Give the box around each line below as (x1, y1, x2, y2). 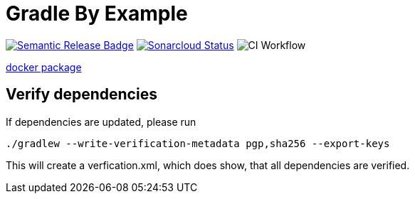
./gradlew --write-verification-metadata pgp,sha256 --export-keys (6, 137, 390, 149)
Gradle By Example (6, 1, 188, 26)
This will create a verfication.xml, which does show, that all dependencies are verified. (6, 158, 410, 171)
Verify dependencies (6, 85, 157, 104)
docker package (6, 60, 82, 73)
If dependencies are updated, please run (6, 115, 196, 128)
